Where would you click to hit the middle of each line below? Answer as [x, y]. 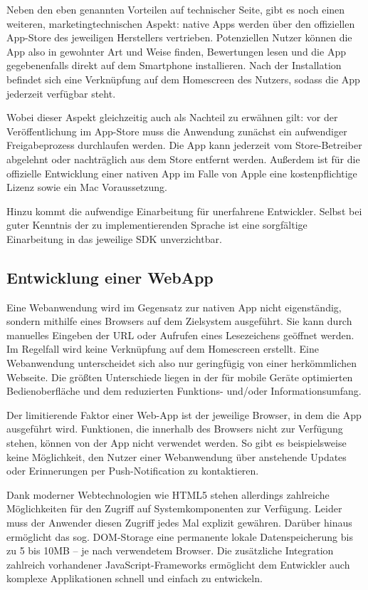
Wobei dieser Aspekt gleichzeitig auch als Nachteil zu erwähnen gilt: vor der [172, 117]
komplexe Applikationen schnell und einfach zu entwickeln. [135, 578]
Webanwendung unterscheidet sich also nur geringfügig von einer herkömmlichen [182, 363]
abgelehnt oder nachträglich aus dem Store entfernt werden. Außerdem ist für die [183, 159]
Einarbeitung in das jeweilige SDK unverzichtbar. [114, 238]
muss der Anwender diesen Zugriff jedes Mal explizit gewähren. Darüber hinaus [179, 523]
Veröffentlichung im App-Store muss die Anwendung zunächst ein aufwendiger [177, 131]
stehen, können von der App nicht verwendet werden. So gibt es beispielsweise [177, 443]
